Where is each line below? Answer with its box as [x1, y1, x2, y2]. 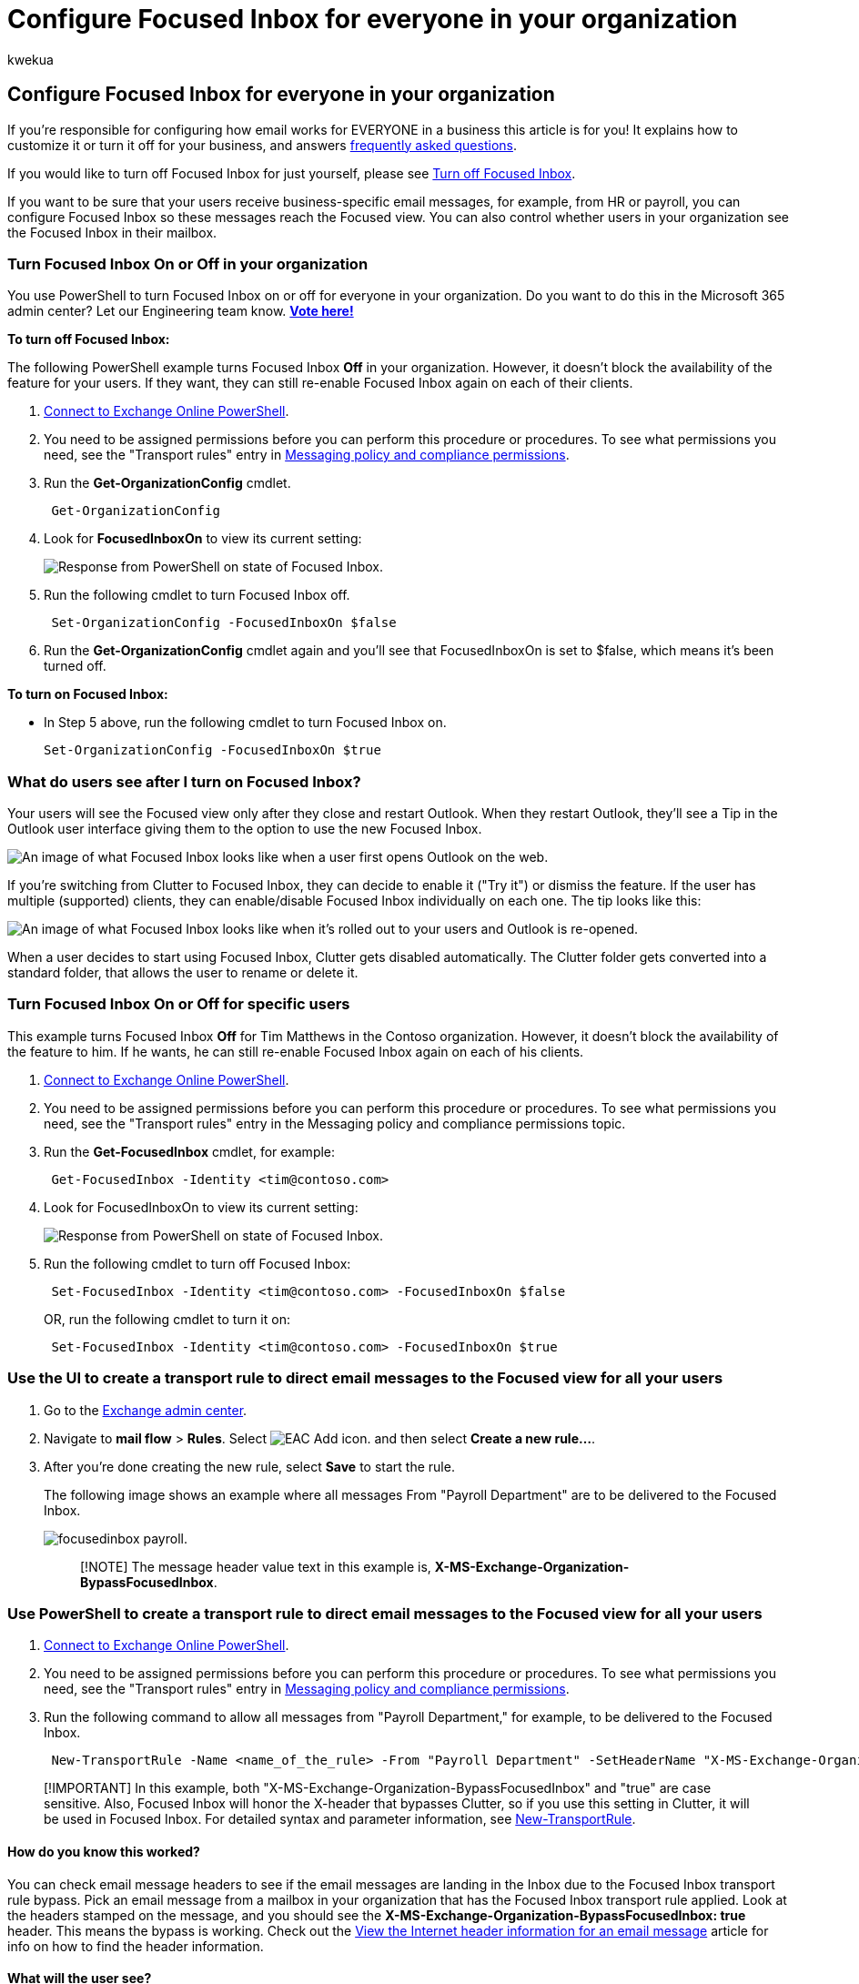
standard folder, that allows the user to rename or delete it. [7, 965, 359, 981]
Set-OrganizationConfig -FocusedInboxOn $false [51, 615, 397, 631]
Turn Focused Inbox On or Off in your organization [7, 254, 369, 273]
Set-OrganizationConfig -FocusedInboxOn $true [44, 743, 381, 758]
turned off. [44, 658, 106, 674]
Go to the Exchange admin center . [44, 1402, 248, 1418]
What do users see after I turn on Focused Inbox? [7, 772, 361, 791]
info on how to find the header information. [7, 1938, 264, 1954]
